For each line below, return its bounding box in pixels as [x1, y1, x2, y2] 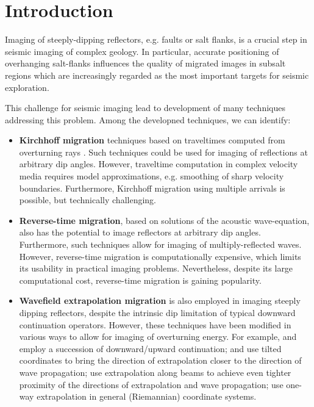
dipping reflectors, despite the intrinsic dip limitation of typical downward [19, 306, 296, 319]
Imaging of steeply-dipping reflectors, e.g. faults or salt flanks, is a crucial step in [5, 33, 307, 46]
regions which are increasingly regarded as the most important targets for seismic [5, 68, 309, 81]
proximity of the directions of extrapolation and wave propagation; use [19, 378, 284, 391]
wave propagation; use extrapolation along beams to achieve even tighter [19, 366, 291, 378]
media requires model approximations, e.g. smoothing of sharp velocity [19, 170, 284, 182]
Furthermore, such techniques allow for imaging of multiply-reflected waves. [19, 238, 302, 251]
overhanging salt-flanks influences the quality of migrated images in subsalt [5, 57, 286, 70]
